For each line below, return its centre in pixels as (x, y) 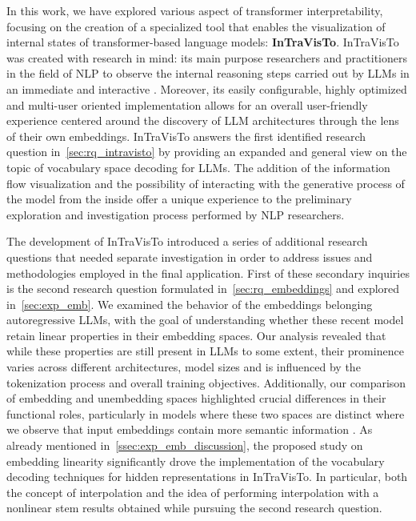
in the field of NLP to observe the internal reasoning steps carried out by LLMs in (208, 73)
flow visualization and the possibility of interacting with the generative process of (206, 183)
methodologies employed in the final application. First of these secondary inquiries (208, 273)
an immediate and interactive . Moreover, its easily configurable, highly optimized (207, 88)
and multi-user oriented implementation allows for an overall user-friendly (187, 104)
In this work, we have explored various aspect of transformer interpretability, (195, 10)
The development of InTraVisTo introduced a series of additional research (187, 241)
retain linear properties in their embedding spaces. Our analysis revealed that (196, 335)
